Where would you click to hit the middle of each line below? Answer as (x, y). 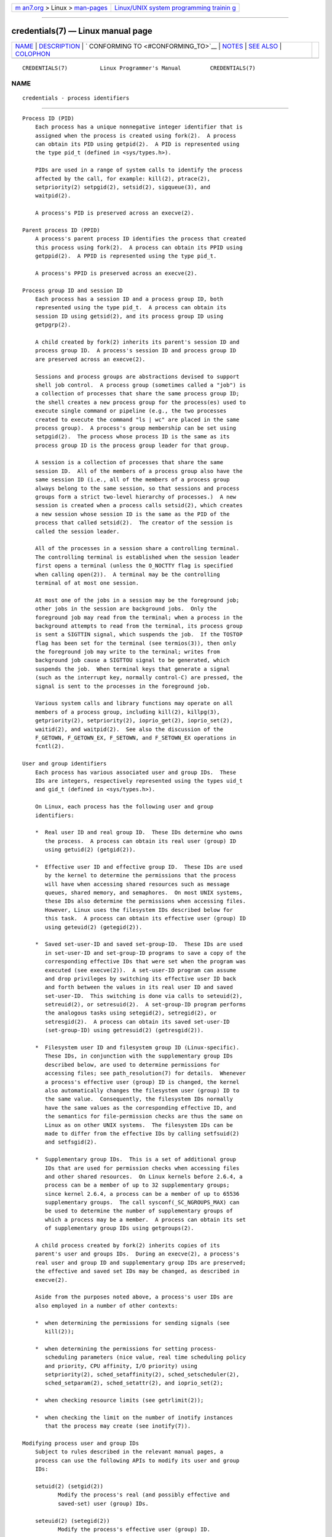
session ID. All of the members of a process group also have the (139, 471)
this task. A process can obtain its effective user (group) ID (145, 919)
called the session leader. (77, 531)
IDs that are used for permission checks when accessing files (142, 1168)
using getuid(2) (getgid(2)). (91, 850)
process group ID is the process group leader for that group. (132, 445)
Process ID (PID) (48, 118)
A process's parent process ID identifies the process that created (140, 239)
